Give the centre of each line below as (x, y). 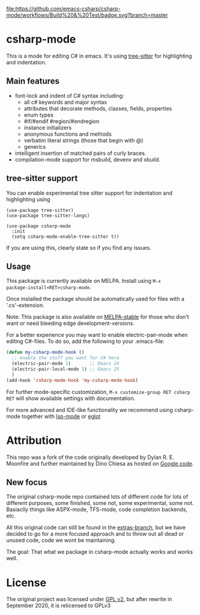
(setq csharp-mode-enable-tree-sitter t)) (65, 237)
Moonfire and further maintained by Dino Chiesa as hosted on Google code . (100, 463)
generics (35, 147)
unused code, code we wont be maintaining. (61, 541)
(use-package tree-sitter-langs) (48, 216)
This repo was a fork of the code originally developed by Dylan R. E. (90, 457)
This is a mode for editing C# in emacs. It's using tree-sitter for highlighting (99, 56)
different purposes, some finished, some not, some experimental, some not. (100, 503)
